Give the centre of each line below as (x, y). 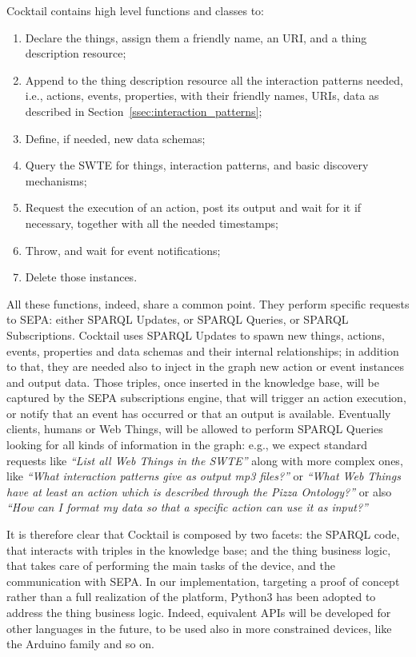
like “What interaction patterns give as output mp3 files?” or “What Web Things (204, 476)
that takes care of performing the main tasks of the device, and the (171, 565)
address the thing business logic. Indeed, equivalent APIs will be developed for (199, 612)
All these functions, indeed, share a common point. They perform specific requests (208, 303)
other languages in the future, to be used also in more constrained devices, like (199, 628)
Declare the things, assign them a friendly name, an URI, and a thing (196, 37)
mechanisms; (56, 180)
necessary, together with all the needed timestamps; (152, 223)
